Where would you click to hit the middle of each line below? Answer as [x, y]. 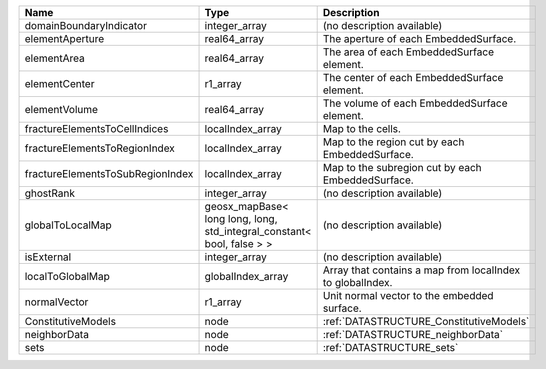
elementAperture [64, 38]
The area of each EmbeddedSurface [408, 52]
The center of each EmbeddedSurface [413, 77]
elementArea [54, 58]
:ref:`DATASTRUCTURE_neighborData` [413, 334]
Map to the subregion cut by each [402, 167]
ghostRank [49, 193]
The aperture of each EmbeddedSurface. [419, 38]
